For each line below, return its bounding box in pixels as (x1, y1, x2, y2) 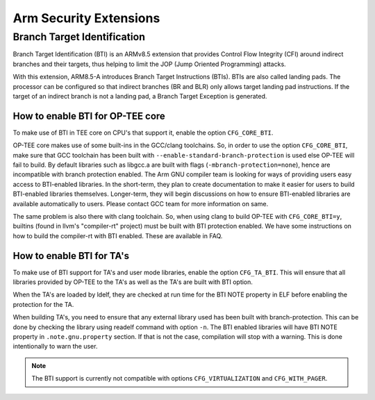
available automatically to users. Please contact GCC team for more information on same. (12, 199, 269, 208)
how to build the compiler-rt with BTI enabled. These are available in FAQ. (12, 231, 223, 240)
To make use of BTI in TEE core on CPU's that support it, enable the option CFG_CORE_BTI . (12, 128, 274, 137)
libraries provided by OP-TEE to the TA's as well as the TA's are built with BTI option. (12, 278, 253, 286)
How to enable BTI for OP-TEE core (12, 110, 166, 122)
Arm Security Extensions (12, 10, 160, 26)
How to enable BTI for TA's (12, 250, 130, 262)
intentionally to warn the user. (12, 342, 98, 351)
